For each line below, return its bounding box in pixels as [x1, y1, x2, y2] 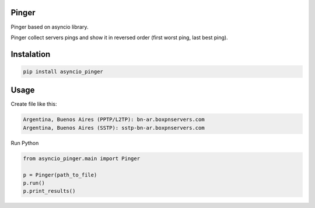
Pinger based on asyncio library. [10, 23, 89, 30]
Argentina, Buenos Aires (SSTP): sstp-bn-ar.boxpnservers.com [23, 124, 205, 131]
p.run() [23, 179, 45, 186]
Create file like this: [10, 100, 57, 108]
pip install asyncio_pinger [23, 68, 103, 75]
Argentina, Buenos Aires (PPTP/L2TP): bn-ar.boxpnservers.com [23, 116, 205, 123]
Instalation [10, 49, 51, 59]
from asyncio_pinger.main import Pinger [23, 155, 140, 162]
